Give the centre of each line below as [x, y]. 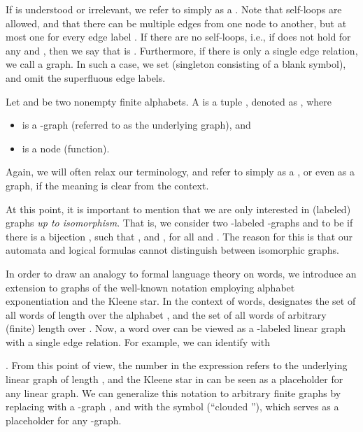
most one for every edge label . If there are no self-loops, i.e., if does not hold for [178, 37]
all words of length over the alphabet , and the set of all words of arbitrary [166, 314]
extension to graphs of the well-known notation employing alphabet [150, 287]
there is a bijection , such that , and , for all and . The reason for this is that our [179, 236]
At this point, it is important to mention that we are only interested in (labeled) [178, 209]
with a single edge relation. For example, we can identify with [138, 341]
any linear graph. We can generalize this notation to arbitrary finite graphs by [173, 393]
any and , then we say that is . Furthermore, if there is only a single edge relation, [182, 50]
